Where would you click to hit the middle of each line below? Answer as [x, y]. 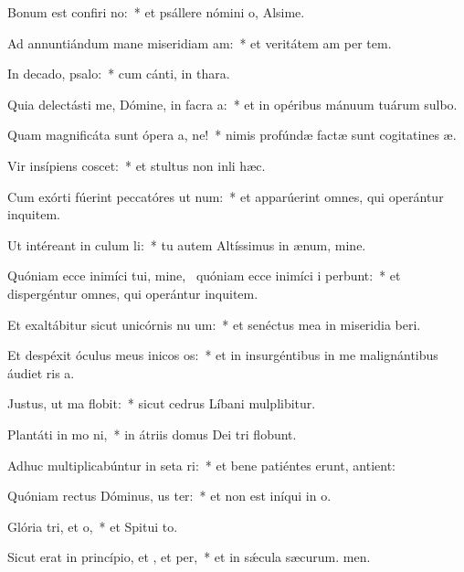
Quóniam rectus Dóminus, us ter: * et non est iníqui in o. [169, 496]
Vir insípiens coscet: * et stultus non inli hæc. [137, 165]
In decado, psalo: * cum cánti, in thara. [119, 74]
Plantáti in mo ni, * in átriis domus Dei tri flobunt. [152, 434]
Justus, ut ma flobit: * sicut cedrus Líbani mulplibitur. [162, 403]
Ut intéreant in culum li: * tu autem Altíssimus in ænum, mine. [187, 244]
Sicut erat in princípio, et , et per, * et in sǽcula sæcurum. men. [189, 557]
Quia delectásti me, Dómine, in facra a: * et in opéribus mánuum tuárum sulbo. [232, 104]
